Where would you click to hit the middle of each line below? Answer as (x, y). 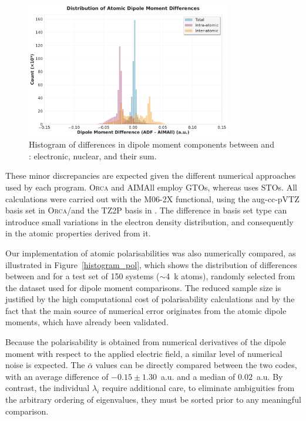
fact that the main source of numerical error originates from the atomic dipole (146, 310)
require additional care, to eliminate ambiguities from (198, 388)
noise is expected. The (45, 365)
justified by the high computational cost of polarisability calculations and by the (150, 299)
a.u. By (270, 376)
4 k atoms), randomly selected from (231, 276)
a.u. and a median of (198, 376)
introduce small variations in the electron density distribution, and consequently (149, 221)
